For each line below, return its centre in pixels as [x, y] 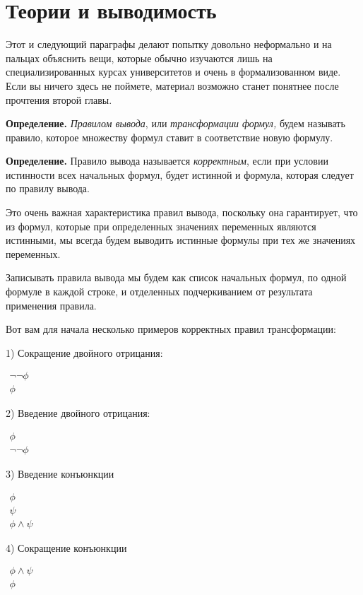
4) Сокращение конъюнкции [66, 547]
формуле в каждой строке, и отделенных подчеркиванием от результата [159, 291]
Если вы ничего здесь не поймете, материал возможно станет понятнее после [172, 85]
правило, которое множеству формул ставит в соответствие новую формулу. [169, 137]
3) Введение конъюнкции [60, 474]
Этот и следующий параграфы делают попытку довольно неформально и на [169, 44]
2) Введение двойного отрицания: [78, 413]
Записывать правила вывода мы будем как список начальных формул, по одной [176, 277]
